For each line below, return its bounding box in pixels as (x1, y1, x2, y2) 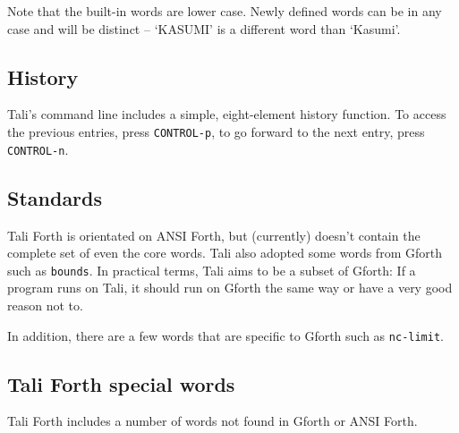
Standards (7, 183, 103, 211)
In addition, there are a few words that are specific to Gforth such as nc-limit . (7, 326, 444, 344)
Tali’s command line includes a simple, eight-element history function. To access (7, 105, 446, 123)
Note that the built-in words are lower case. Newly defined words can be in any (7, 2, 442, 20)
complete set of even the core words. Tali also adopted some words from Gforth (7, 243, 442, 262)
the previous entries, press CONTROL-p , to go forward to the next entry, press (7, 122, 425, 140)
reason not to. (7, 295, 83, 314)
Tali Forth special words (7, 369, 235, 397)
